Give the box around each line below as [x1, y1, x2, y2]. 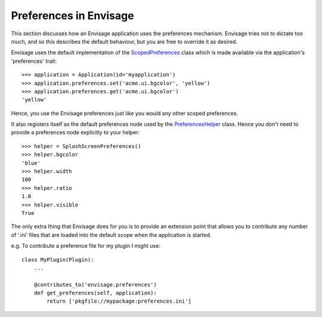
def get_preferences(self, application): [33, 290, 157, 297]
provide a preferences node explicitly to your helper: [11, 129, 140, 136]
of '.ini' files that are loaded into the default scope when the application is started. [11, 231, 212, 238]
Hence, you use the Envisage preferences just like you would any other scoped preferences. [11, 109, 239, 116]
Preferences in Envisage [11, 9, 134, 22]
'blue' [21, 159, 41, 167]
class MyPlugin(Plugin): [21, 256, 94, 263]
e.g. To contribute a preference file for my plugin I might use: [11, 242, 160, 250]
